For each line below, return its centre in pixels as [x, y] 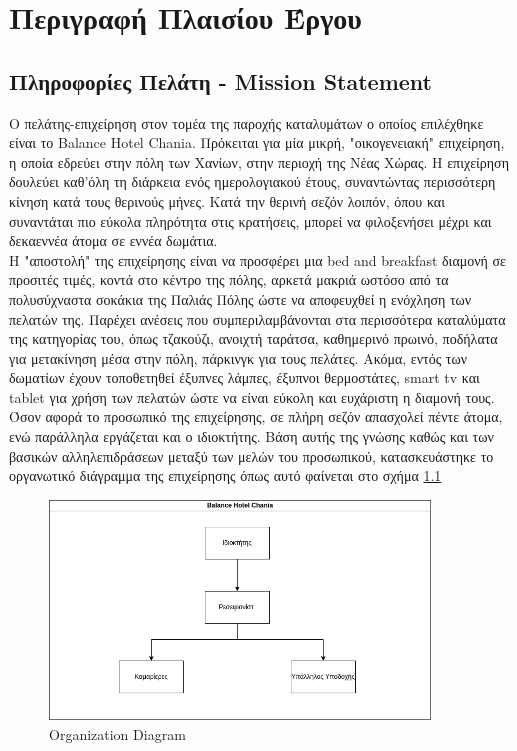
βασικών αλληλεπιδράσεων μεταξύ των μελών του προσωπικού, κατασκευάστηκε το [251, 455]
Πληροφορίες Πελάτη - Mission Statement [221, 80]
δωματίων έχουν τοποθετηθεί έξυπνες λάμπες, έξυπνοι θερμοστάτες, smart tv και [244, 377]
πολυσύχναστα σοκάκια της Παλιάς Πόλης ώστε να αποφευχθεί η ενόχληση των [240, 298]
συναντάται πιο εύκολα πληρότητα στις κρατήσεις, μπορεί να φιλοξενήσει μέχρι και [250, 220]
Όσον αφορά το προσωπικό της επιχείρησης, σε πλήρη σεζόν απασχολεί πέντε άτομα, [256, 416]
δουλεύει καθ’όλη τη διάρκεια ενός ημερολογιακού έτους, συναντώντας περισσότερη [252, 181]
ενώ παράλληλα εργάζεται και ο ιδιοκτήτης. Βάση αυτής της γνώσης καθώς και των [251, 436]
